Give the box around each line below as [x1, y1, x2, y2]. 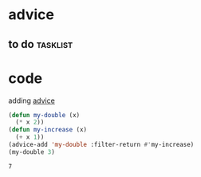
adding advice [8, 96, 56, 105]
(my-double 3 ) [8, 147, 56, 156]
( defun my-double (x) [8, 111, 81, 119]
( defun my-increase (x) [8, 126, 88, 134]
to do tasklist [8, 37, 73, 51]
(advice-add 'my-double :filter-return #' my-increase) [8, 141, 195, 149]
